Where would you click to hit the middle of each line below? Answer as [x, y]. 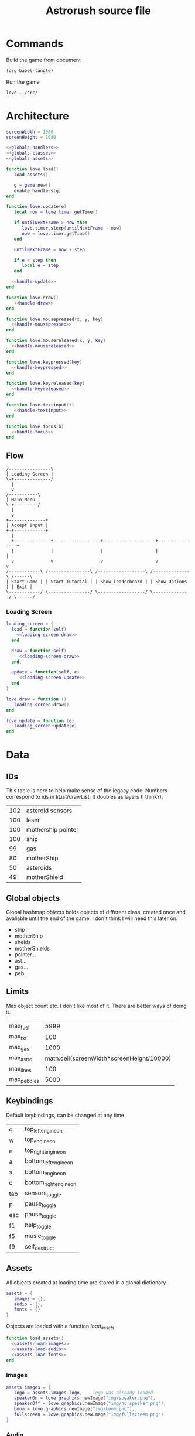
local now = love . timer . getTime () [56, 212]
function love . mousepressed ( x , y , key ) [55, 319]
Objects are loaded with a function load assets [60, 1327]
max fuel [19, 1026]
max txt [18, 1037]
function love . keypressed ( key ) [44, 362]
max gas [19, 1048]
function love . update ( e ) [36, 207]
